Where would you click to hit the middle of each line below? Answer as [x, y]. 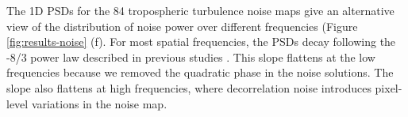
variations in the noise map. [99, 103]
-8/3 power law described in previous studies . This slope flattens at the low [191, 57]
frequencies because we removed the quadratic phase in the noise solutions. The [200, 72]
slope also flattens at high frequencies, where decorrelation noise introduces [189, 87]
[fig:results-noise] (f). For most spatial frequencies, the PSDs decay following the [201, 42]
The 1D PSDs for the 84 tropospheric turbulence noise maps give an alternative [200, 10]
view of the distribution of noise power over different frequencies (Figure [182, 26]
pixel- [389, 87]
